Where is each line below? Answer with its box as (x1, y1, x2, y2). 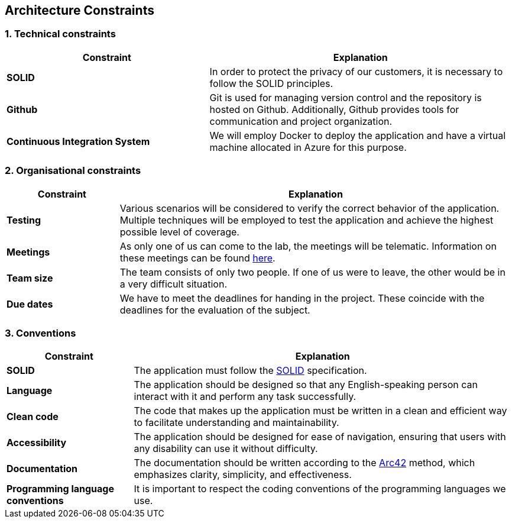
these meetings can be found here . (119, 251, 276, 264)
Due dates (7, 298, 53, 310)
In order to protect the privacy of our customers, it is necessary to (209, 65, 503, 78)
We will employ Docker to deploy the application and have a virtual (209, 129, 506, 141)
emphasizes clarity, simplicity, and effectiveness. (134, 469, 352, 481)
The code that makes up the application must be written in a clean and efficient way (134, 405, 507, 417)
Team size (7, 272, 53, 284)
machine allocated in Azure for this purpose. (209, 141, 407, 153)
